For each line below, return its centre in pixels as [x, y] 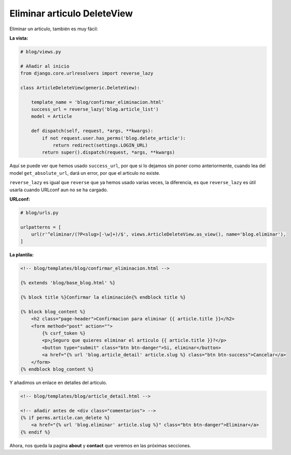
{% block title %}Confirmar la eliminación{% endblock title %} [103, 297]
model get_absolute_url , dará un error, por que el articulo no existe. [85, 173]
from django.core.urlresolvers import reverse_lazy [87, 74]
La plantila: [22, 255]
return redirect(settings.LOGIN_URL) [100, 145]
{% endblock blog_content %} [57, 369]
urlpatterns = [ [41, 227]
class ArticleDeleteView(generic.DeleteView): [80, 88]
